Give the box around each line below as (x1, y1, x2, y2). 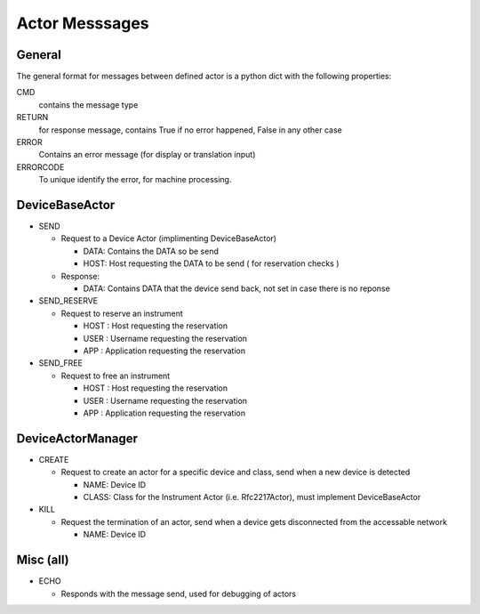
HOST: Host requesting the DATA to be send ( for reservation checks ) (83, 258, 340, 269)
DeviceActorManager (16, 431, 138, 446)
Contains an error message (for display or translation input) (38, 149, 256, 160)
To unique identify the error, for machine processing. (38, 174, 232, 185)
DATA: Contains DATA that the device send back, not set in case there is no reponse (83, 283, 390, 294)
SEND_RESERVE (38, 295, 99, 306)
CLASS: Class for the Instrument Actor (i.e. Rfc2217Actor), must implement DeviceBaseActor (83, 492, 421, 503)
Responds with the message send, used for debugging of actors (60, 588, 297, 599)
